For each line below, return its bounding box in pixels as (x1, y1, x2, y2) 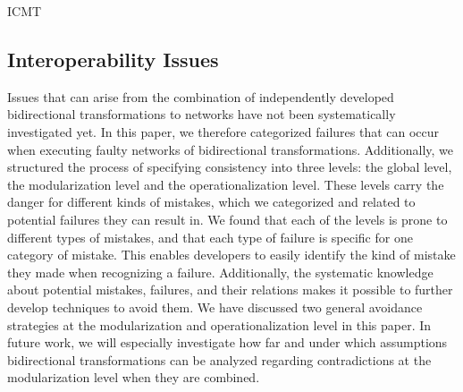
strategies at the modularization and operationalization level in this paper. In (7, 315, 432, 334)
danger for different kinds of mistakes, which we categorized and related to (7, 192, 416, 211)
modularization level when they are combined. (7, 368, 260, 387)
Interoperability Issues (7, 45, 219, 72)
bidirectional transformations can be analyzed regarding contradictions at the (7, 350, 432, 369)
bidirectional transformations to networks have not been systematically (7, 105, 396, 124)
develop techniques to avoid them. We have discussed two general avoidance (7, 297, 423, 316)
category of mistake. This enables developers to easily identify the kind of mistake (7, 245, 456, 264)
